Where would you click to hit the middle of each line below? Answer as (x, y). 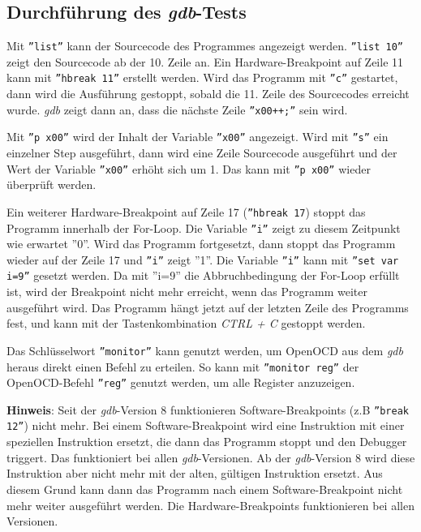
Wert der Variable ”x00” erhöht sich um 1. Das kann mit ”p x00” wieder (189, 168)
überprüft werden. (52, 184)
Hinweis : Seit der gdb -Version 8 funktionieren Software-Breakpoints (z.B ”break (208, 409)
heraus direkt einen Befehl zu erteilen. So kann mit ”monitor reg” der (183, 366)
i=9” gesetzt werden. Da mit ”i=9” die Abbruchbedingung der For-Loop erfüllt (203, 275)
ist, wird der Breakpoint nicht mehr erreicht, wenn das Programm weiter (187, 292)
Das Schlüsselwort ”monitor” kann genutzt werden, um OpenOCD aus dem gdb (205, 350)
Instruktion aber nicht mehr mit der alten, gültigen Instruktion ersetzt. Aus (195, 473)
